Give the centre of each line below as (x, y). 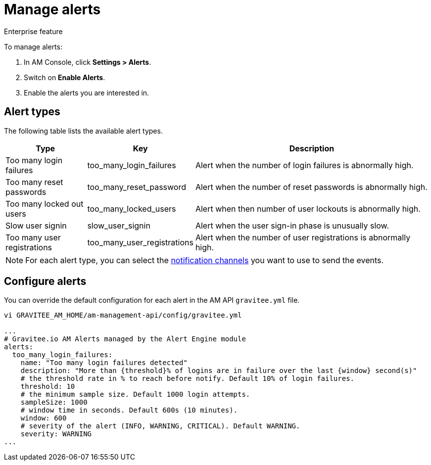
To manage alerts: (33, 46)
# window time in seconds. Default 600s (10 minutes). (129, 410)
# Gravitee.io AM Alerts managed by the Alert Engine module (125, 339)
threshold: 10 (48, 387)
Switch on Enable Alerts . (65, 77)
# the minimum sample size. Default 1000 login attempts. (135, 395)
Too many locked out (45, 204)
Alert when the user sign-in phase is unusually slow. (292, 225)
